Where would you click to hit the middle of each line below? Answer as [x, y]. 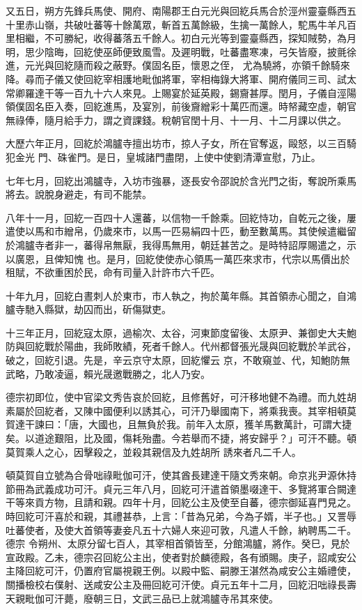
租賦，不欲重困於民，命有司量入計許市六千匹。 [113, 272]
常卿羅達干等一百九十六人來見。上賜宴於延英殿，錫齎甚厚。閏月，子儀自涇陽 [181, 92]
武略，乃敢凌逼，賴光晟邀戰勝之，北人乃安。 [108, 373]
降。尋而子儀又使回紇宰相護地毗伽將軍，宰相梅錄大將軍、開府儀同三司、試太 [181, 78]
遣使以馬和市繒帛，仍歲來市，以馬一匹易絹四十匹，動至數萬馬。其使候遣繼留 [181, 231]
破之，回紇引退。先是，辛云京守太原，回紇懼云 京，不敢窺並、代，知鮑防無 [178, 360]
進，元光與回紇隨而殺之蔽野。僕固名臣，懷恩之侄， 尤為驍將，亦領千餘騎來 [178, 65]
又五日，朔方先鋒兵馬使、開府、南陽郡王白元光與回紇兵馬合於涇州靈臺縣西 [176, 10]
